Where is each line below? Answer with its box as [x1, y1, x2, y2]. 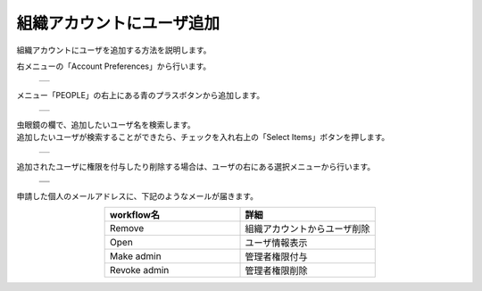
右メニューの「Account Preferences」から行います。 [16, 61, 212, 71]
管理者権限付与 [245, 251, 308, 263]
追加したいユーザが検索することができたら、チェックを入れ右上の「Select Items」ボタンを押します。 [16, 132, 390, 143]
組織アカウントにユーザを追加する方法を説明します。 [16, 45, 212, 55]
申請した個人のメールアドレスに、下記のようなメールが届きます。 [16, 190, 259, 201]
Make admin [110, 250, 162, 262]
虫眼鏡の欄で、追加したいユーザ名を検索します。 [16, 119, 195, 129]
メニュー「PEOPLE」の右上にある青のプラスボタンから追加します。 [16, 90, 265, 101]
